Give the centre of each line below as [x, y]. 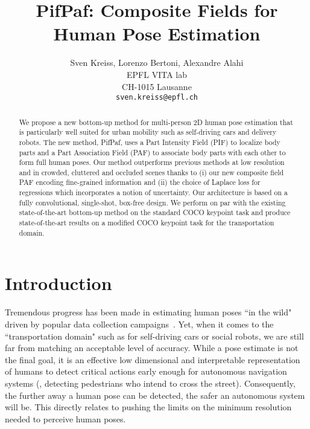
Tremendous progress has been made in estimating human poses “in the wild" [148, 312]
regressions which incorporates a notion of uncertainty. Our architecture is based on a [153, 192]
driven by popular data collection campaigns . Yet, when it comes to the [139, 324]
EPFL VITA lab [157, 74]
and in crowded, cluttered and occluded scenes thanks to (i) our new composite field [151, 172]
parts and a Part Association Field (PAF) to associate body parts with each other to [152, 152]
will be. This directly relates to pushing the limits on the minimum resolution [148, 407]
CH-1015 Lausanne [157, 86]
